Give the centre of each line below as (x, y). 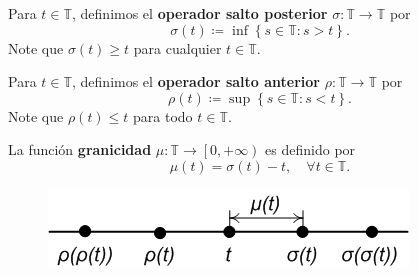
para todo (163, 115)
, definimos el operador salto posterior (200, 13)
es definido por (310, 149)
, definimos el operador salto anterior (196, 81)
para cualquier (177, 47)
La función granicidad (80, 149)
